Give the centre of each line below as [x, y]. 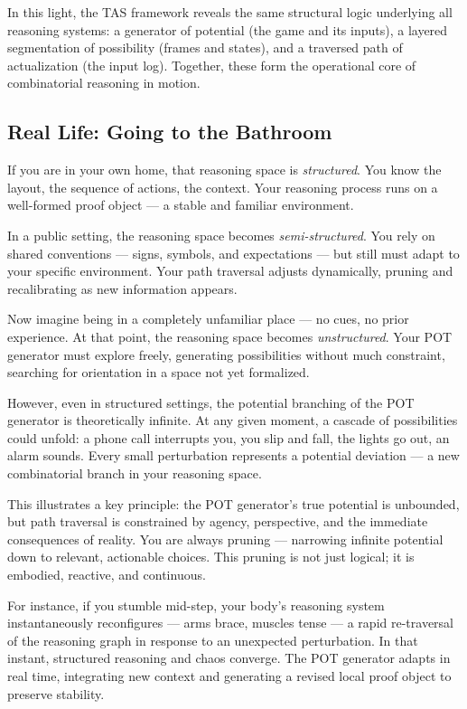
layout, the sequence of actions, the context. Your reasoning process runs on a [223, 187]
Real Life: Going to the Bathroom [170, 132]
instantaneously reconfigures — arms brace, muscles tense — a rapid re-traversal [230, 623]
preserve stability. [56, 693]
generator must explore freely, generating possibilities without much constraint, [226, 354]
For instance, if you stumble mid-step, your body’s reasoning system [196, 605]
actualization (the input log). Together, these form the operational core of [212, 65]
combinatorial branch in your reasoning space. [135, 473]
